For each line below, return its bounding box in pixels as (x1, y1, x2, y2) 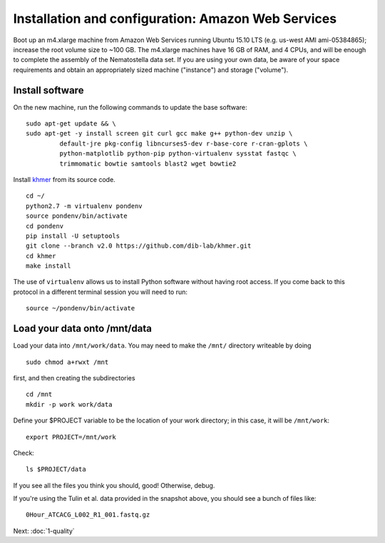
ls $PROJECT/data (26, 465, 86, 474)
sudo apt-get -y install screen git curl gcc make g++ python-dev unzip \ (26, 129, 293, 138)
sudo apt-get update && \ (26, 120, 117, 128)
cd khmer (26, 252, 56, 260)
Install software (13, 84, 84, 96)
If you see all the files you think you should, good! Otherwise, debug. (13, 481, 215, 489)
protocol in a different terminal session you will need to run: (13, 288, 188, 296)
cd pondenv (26, 222, 64, 230)
